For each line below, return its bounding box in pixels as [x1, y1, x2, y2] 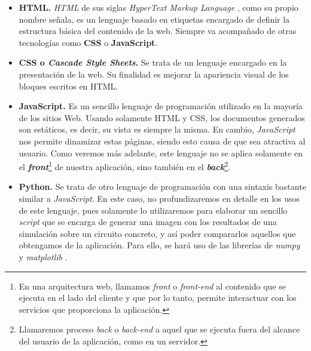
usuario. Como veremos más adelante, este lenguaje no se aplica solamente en [19, 146, 303, 159]
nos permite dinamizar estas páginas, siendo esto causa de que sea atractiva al [19, 134, 306, 147]
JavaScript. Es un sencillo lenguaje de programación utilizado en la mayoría [19, 100, 303, 112]
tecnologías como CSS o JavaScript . [19, 36, 158, 48]
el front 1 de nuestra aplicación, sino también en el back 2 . [19, 159, 230, 173]
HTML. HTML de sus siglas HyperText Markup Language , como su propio [19, 1, 298, 13]
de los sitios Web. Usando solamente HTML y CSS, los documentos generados [19, 111, 305, 124]
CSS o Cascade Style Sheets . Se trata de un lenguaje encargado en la [19, 56, 287, 69]
